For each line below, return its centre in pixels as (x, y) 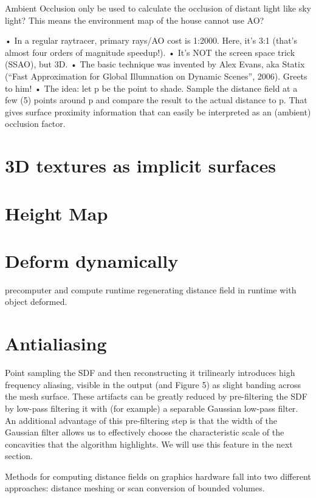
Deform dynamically (92, 260)
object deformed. (36, 302)
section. (19, 456)
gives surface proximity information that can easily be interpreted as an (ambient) (158, 111)
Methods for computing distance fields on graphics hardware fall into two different (158, 476)
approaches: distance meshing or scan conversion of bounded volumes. (135, 488)
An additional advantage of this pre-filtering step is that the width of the (141, 420)
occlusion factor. (35, 124)
